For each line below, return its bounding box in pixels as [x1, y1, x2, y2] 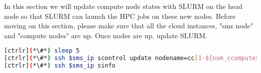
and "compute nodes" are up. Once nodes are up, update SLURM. [4, 30, 208, 40]
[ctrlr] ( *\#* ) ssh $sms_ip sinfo [4, 62, 116, 70]
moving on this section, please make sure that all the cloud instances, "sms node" [4, 20, 253, 31]
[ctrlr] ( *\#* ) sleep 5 [4, 47, 80, 55]
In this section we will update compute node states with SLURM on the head [4, 1, 243, 11]
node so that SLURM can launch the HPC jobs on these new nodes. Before [4, 10, 236, 21]
